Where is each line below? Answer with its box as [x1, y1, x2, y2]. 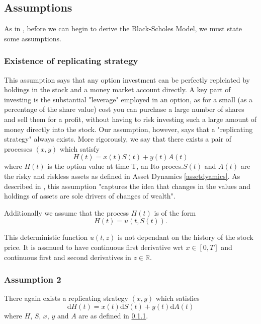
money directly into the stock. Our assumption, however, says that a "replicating [4, 123, 253, 134]
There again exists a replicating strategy [4, 293, 128, 303]
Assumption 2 [4, 273, 61, 286]
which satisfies [155, 293, 200, 303]
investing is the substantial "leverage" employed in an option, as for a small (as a [4, 94, 253, 104]
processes [4, 143, 32, 154]
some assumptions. [4, 33, 61, 43]
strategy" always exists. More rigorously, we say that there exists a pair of [4, 134, 232, 144]
